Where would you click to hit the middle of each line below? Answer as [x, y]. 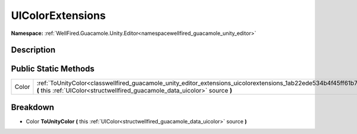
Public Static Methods [53, 69]
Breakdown [33, 107]
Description [33, 50]
